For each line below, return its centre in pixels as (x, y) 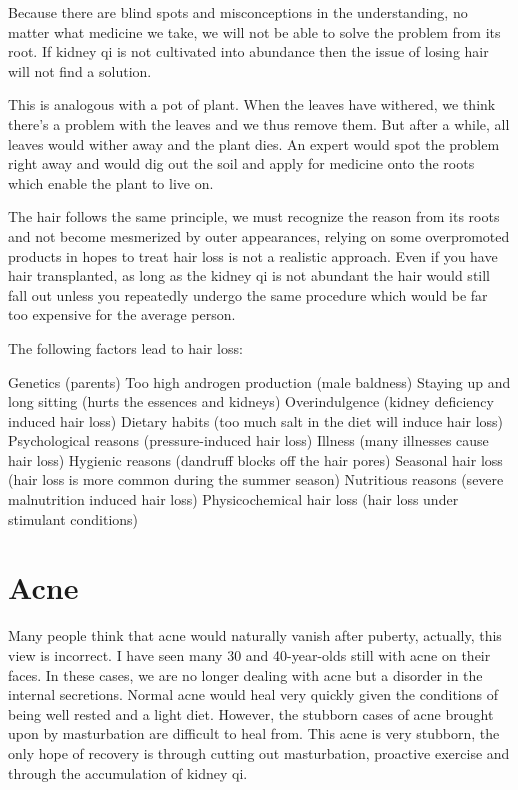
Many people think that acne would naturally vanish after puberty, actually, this (255, 635)
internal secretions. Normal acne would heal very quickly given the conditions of (253, 694)
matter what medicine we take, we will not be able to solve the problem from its (254, 31)
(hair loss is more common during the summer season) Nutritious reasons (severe (256, 479)
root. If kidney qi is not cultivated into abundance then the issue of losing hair (248, 51)
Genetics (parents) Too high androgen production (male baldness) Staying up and (259, 381)
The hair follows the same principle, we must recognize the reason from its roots (254, 216)
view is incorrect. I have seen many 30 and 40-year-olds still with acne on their (249, 654)
